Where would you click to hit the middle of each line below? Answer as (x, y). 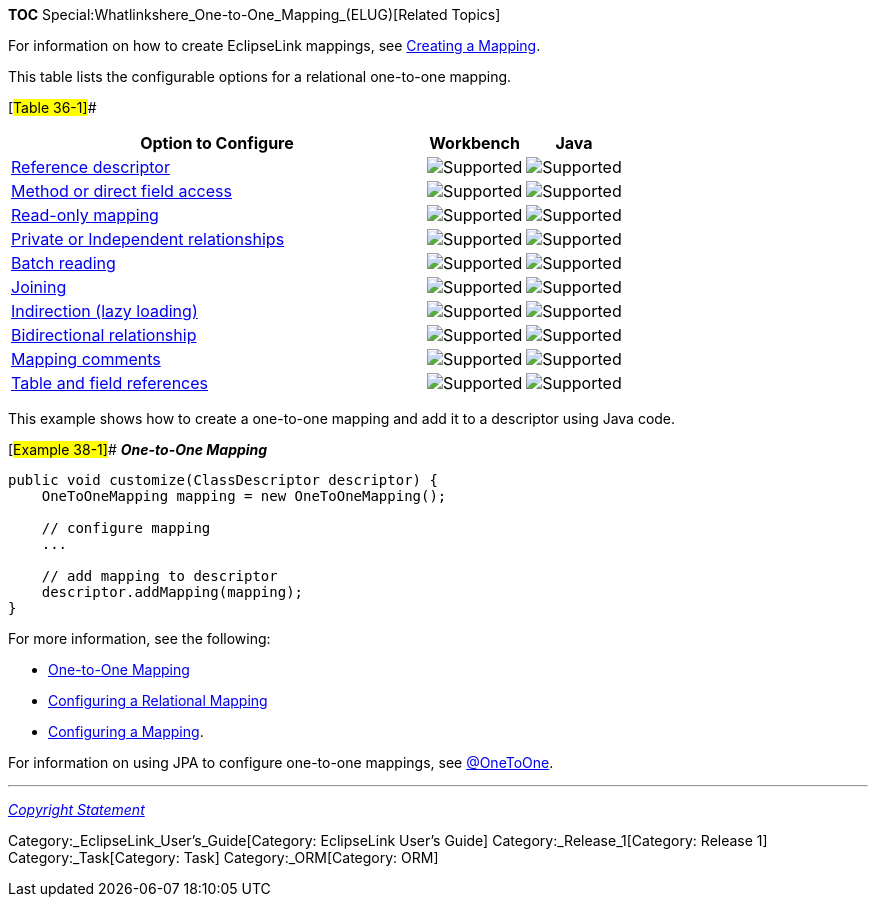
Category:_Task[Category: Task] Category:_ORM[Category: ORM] (223, 857)
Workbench (474, 143)
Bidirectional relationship (104, 335)
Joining (39, 287)
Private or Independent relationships (148, 239)
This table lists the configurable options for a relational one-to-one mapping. (260, 76)
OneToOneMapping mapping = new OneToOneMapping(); (244, 496)
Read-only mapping (85, 215)
